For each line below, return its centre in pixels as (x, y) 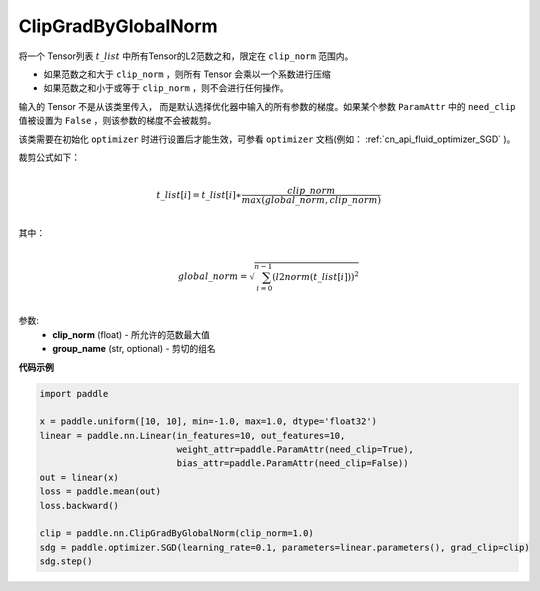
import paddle (74, 393)
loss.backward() (79, 505)
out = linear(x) (79, 477)
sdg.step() (66, 561)
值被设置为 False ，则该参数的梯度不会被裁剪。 (117, 121)
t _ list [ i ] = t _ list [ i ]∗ (199, 194)
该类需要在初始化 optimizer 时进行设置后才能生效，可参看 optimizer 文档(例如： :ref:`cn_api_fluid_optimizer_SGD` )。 (267, 139)
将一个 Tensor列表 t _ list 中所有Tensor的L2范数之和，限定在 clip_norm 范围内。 (186, 56)
